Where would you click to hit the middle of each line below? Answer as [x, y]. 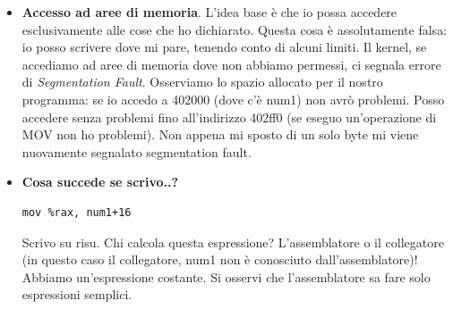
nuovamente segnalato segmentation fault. [137, 151]
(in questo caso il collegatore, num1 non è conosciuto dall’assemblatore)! [220, 259]
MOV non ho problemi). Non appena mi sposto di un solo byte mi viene [220, 134]
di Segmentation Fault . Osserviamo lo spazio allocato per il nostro [202, 82]
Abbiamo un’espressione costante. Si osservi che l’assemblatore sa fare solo [226, 276]
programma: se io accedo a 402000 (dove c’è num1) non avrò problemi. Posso [233, 99]
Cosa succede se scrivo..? [100, 182]
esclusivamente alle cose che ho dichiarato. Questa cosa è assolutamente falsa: [235, 29]
